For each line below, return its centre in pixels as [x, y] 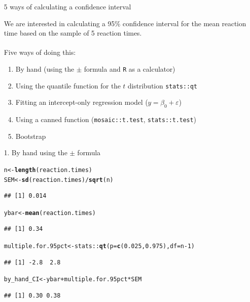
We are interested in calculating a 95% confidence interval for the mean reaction [125, 23]
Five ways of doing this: [40, 52]
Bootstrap [31, 136]
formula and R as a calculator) [130, 68]
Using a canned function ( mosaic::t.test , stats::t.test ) [106, 119]
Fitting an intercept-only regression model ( [82, 102]
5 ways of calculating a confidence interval [68, 6]
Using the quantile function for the [68, 85]
